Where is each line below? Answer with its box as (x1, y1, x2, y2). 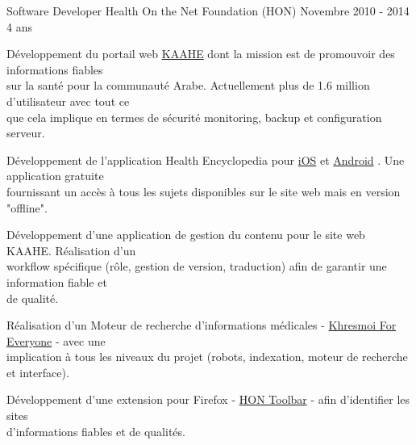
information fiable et (6, 273, 107, 290)
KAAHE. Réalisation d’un (6, 241, 136, 258)
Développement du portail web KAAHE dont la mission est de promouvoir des (6, 45, 395, 62)
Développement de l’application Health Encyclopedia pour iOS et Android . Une (6, 151, 405, 168)
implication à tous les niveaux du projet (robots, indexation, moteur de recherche (6, 348, 408, 365)
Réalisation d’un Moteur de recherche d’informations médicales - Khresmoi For (6, 317, 397, 334)
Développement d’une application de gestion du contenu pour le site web (6, 226, 365, 243)
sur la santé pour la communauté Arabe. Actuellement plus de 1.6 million (6, 77, 370, 94)
